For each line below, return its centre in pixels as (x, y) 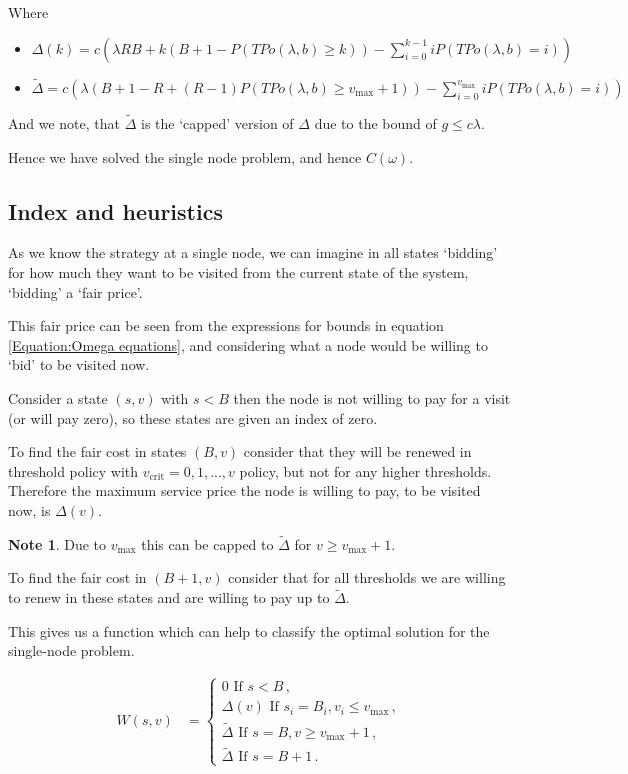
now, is (29, 509)
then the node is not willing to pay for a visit (372, 397)
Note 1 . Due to (57, 543)
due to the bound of (375, 123)
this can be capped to (207, 543)
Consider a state (58, 397)
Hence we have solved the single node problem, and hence (185, 156)
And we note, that (64, 123)
